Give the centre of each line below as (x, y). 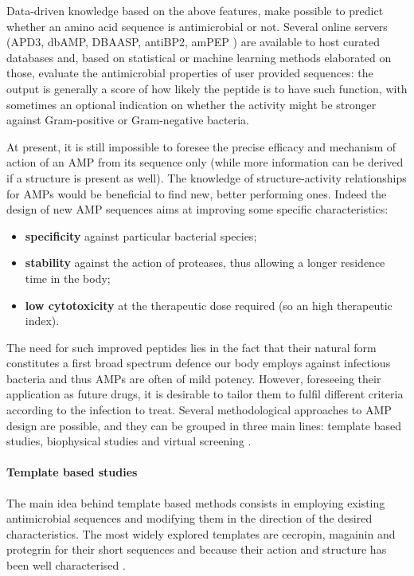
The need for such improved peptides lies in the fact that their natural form (191, 347)
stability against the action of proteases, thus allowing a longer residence (205, 263)
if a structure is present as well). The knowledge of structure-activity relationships (207, 177)
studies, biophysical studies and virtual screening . (129, 441)
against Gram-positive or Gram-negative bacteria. (128, 120)
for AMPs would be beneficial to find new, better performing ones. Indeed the (197, 193)
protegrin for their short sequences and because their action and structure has (197, 549)
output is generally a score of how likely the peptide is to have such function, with (207, 88)
